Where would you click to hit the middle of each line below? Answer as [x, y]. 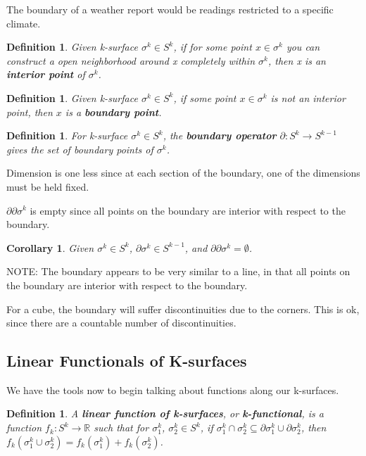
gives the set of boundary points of [80, 149]
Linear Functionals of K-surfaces [127, 361]
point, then [30, 112]
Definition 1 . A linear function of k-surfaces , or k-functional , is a [165, 413]
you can [303, 47]
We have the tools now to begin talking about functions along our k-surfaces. [173, 389]
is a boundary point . [113, 112]
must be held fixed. [48, 186]
